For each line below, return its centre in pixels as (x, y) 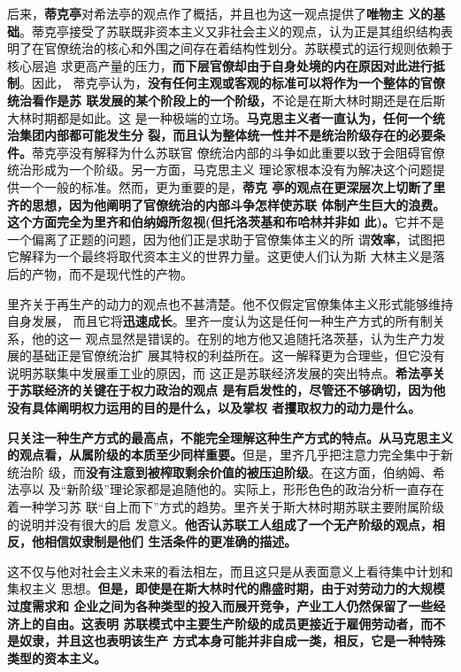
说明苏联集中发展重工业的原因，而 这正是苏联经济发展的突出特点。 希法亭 (220, 372)
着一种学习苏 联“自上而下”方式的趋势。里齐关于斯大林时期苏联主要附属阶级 (226, 507)
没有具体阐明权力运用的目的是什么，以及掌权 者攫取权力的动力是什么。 (214, 408)
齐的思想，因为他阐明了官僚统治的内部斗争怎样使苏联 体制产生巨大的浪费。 (227, 204)
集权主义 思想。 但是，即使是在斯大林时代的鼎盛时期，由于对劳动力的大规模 (226, 588)
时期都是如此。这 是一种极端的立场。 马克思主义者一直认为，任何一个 (232, 117)
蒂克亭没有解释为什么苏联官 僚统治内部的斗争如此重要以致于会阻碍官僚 (238, 152)
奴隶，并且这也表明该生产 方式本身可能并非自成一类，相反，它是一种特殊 (232, 641)
